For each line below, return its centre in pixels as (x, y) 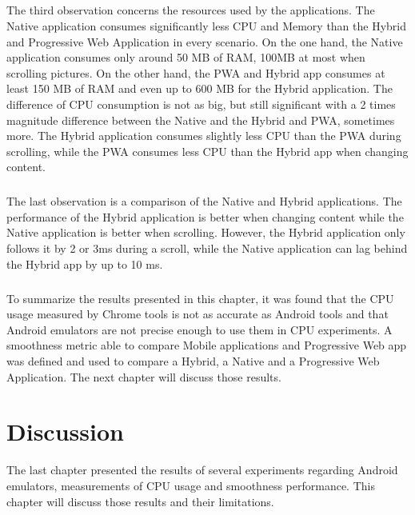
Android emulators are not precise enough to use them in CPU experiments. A (200, 329)
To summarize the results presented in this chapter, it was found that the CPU (200, 298)
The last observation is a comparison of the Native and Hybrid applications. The (204, 201)
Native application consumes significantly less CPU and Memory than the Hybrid (207, 25)
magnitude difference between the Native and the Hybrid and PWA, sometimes (201, 120)
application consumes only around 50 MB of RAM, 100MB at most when (186, 57)
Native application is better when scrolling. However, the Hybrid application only (206, 232)
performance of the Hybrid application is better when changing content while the (205, 216)
